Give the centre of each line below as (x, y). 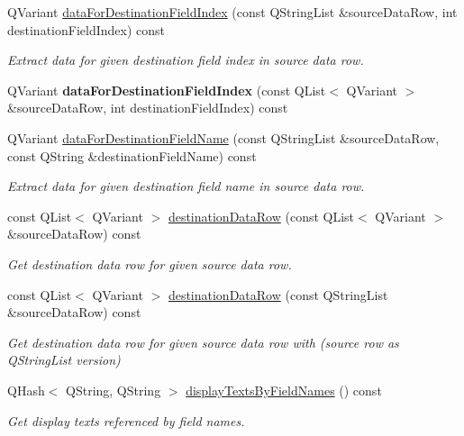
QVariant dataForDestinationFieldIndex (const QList (167, 90)
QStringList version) (64, 360)
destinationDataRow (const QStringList (278, 294)
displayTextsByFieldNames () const (284, 390)
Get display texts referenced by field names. (126, 420)
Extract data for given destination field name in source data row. (186, 186)
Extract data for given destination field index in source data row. (186, 60)
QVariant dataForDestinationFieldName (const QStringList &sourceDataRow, (223, 137)
